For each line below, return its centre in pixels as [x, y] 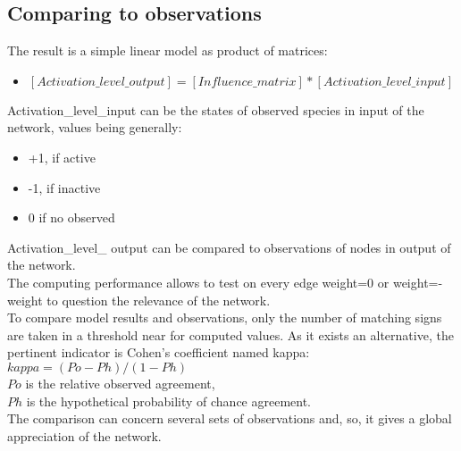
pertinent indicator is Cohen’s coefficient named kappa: [159, 352]
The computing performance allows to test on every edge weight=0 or [198, 282]
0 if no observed [71, 217]
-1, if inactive [64, 187]
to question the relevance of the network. [159, 300]
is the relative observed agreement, [120, 383]
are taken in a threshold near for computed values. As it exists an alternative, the [230, 334]
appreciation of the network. [84, 435]
